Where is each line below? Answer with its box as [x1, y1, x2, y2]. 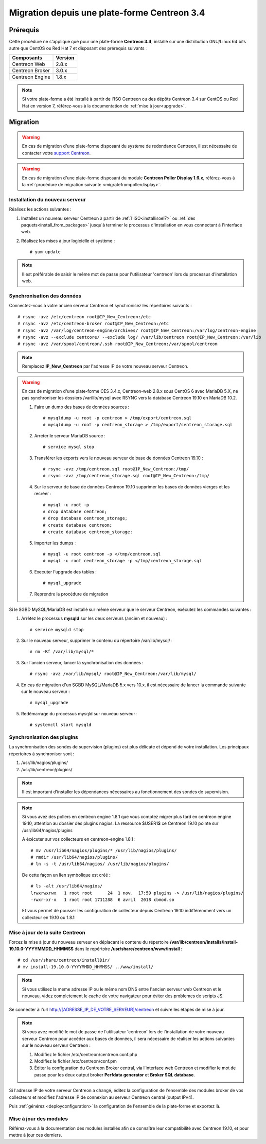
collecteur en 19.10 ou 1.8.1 [22, 914, 75, 920]
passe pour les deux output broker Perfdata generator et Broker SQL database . [34, 1072, 195, 1077]
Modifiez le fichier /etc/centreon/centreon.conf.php [34, 1051, 138, 1057]
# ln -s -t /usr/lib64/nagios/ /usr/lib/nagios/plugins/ [31, 861, 170, 867]
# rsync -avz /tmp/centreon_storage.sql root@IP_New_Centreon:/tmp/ [43, 473, 210, 479]
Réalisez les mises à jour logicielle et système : [21, 238, 115, 243]
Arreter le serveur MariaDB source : [34, 433, 106, 438]
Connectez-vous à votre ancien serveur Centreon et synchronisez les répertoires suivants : [9, 303, 192, 309]
